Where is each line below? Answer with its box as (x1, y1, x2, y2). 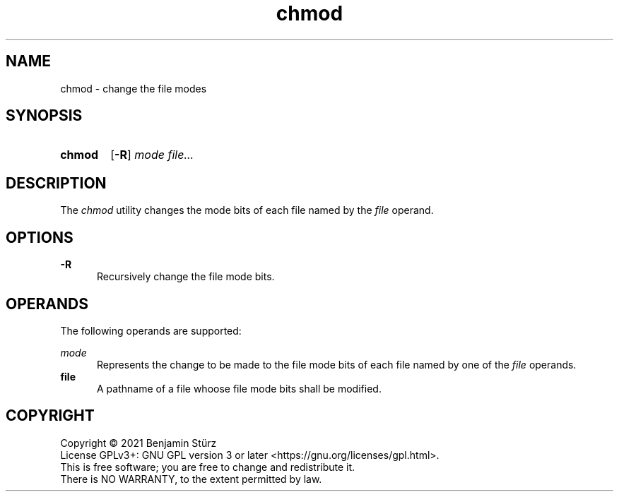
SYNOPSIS (6, 107, 83, 125)
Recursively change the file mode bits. (97, 270, 275, 283)
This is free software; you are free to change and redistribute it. (60, 460, 355, 473)
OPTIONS (6, 228, 73, 246)
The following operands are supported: (60, 324, 242, 337)
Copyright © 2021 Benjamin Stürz (60, 436, 217, 449)
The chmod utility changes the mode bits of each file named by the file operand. (60, 204, 434, 217)
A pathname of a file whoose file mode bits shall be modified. (97, 382, 382, 395)
